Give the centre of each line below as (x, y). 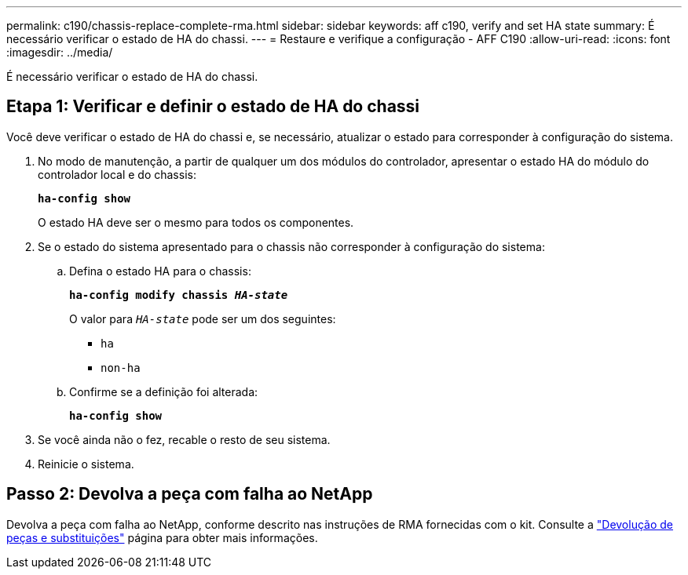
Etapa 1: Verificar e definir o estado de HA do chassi (213, 107)
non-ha (121, 368)
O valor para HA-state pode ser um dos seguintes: (203, 318)
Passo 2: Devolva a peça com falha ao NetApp (190, 494)
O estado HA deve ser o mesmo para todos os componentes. (196, 222)
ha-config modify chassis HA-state (179, 295)
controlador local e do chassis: (117, 174)
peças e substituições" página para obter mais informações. (162, 537)
